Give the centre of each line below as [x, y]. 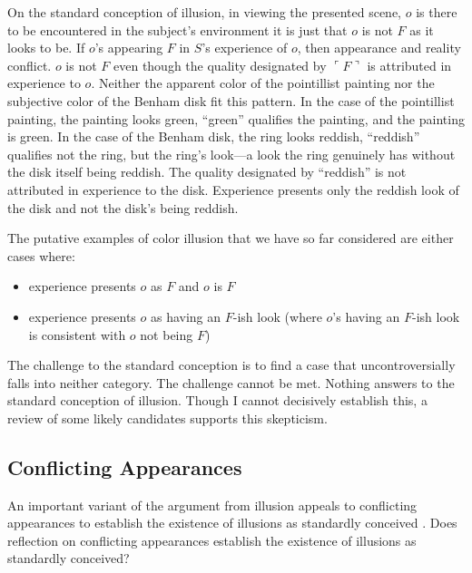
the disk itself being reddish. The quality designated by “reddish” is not [207, 172]
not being [167, 334]
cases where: [41, 255]
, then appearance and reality [379, 48]
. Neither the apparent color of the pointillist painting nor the [263, 83]
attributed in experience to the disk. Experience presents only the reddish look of [233, 189]
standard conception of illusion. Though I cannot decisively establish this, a [217, 400]
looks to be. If [46, 48]
